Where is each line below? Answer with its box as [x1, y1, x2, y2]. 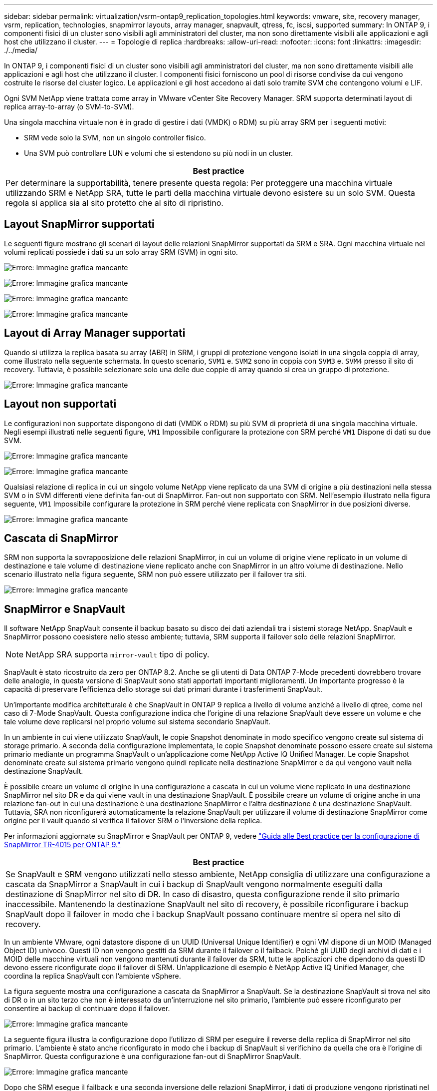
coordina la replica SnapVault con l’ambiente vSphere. [4, 972, 181, 981]
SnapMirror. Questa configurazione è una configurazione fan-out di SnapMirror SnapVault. [4, 1052, 301, 1061]
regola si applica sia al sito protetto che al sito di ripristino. [5, 198, 223, 208]
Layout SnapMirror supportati [4, 218, 155, 231]
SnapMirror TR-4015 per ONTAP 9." [4, 840, 121, 849]
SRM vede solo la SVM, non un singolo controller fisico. [24, 133, 206, 142]
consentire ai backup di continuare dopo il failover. [4, 1004, 170, 1013]
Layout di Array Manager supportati [4, 327, 186, 340]
